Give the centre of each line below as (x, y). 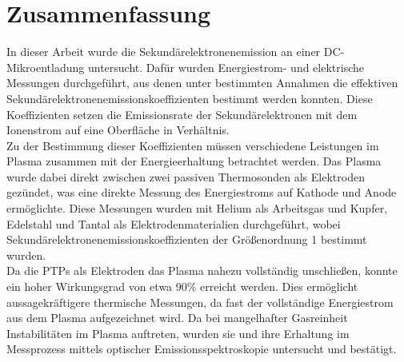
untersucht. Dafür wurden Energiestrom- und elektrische (226, 67)
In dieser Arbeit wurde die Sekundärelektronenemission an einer (164, 52)
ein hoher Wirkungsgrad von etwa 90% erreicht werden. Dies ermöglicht (182, 286)
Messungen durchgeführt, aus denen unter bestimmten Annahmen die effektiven (202, 83)
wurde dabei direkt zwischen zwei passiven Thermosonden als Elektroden (186, 176)
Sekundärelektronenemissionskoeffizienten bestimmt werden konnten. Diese (190, 98)
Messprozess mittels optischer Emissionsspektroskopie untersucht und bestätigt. (202, 349)
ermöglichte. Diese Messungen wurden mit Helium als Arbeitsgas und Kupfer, (197, 208)
